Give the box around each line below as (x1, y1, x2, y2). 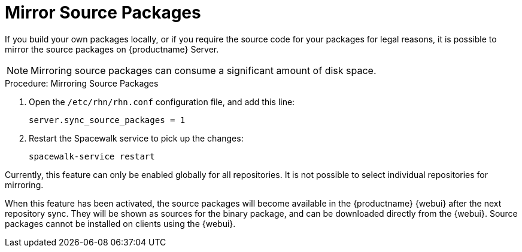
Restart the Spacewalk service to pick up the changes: (29, 133, 244, 143)
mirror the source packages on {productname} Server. (5, 44, 219, 54)
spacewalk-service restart (29, 151, 155, 161)
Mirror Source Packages (5, 2, 201, 23)
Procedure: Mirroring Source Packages (5, 78, 159, 88)
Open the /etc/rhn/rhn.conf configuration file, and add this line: (29, 96, 295, 107)
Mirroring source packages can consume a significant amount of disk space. (31, 64, 377, 76)
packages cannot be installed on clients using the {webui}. (5, 218, 236, 229)
